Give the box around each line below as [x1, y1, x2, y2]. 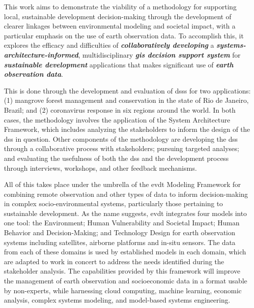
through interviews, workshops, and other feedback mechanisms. [4, 162, 197, 173]
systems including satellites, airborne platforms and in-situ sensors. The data [4, 237, 236, 247]
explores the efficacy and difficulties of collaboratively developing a [4, 40, 214, 50]
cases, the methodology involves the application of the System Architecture [4, 114, 230, 124]
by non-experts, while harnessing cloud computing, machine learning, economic [4, 285, 242, 295]
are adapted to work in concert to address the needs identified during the [4, 256, 225, 266]
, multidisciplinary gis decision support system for [78, 49, 241, 60]
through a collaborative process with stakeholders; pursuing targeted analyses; [4, 143, 239, 154]
